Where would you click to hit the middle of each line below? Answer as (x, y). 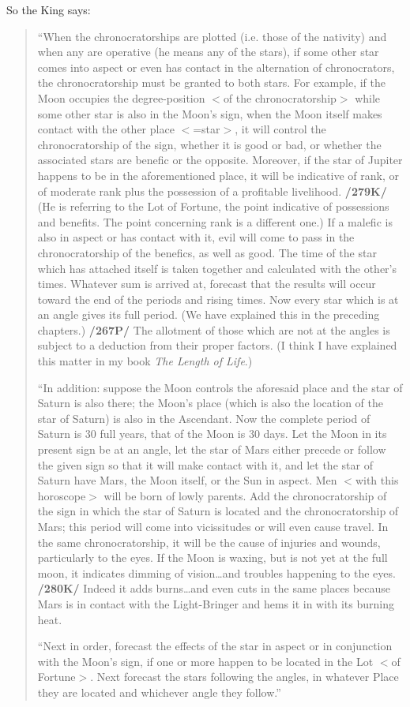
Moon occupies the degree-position (121, 97)
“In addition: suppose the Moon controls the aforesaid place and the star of (220, 387)
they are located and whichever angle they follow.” (159, 692)
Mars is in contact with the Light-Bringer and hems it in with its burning (216, 603)
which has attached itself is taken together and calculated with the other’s (217, 268)
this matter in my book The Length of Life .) (145, 361)
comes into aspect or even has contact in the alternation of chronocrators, (216, 67)
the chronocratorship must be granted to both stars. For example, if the (211, 82)
